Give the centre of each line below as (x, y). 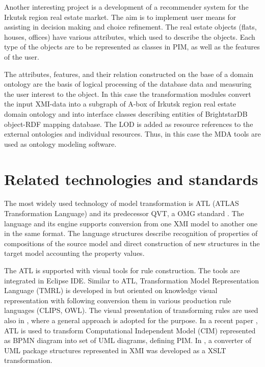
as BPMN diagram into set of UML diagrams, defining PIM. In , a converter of (128, 340)
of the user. (22, 56)
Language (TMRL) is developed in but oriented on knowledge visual (111, 290)
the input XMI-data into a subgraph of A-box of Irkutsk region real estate (120, 104)
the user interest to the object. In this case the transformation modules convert (128, 94)
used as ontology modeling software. (60, 143)
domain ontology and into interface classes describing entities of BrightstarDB (126, 113)
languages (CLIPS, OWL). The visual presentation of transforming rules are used (131, 310)
